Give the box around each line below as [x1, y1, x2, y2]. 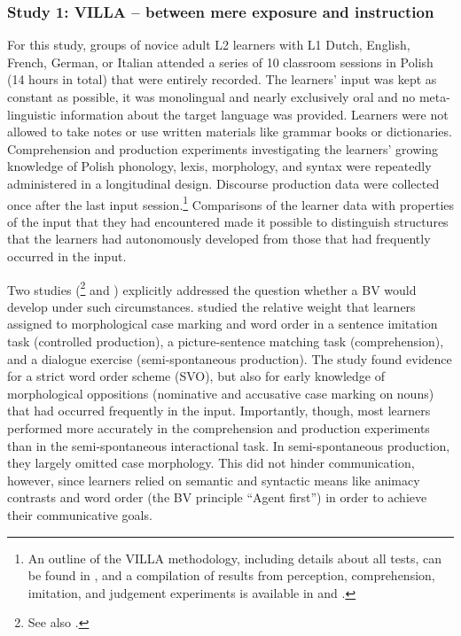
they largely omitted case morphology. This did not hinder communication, [7, 454, 415, 472]
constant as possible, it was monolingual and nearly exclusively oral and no [7, 88, 416, 105]
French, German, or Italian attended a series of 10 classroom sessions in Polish [7, 52, 434, 71]
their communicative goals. [7, 505, 152, 524]
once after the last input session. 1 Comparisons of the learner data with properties [7, 192, 455, 213]
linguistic [7, 105, 57, 123]
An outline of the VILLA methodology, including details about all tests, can [27, 548, 441, 567]
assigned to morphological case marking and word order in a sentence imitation [7, 314, 438, 333]
